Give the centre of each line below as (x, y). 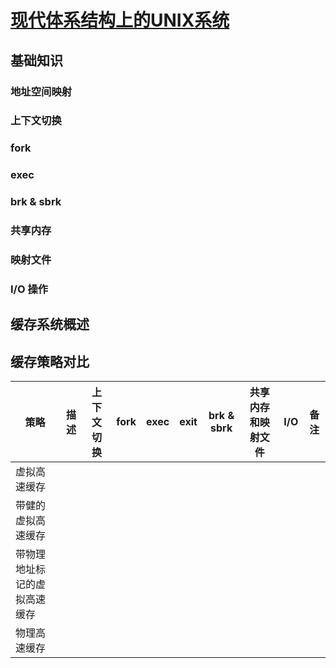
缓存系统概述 (50, 324)
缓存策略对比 (50, 361)
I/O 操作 (29, 289)
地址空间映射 (41, 91)
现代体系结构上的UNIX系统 (120, 20)
